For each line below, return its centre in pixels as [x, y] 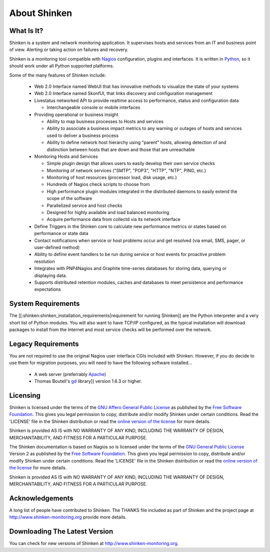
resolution [44, 261]
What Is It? [26, 31]
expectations [47, 289]
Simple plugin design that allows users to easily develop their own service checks [131, 163]
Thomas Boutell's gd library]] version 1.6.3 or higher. [88, 381]
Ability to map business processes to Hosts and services [105, 121]
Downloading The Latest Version [61, 532]
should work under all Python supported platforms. [62, 66]
